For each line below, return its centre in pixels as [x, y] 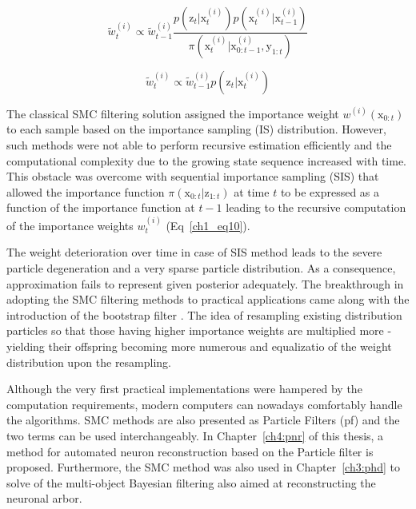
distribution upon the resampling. [89, 362]
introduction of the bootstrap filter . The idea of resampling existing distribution [204, 314]
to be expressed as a [330, 191]
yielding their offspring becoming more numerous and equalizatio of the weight [199, 346]
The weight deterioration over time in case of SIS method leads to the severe [194, 252]
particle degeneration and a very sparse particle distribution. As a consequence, [201, 268]
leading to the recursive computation [316, 207]
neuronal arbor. [44, 498]
